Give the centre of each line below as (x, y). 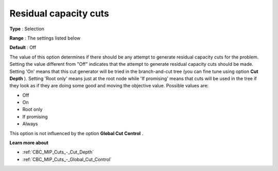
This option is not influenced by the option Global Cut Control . (76, 133)
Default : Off (23, 47)
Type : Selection (27, 29)
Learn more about (29, 143)
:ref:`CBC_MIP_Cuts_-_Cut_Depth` (58, 152)
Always (30, 124)
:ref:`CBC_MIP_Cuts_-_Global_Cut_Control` (67, 159)
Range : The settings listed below (45, 38)
